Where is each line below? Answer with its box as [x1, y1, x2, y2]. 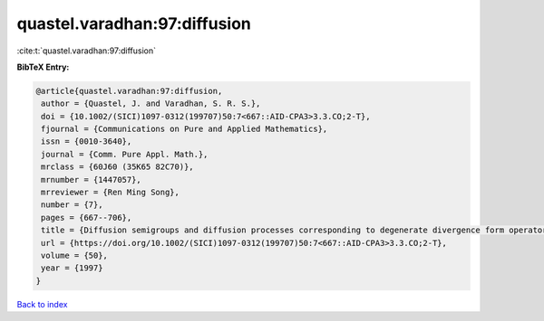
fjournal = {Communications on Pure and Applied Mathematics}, [41, 124, 328, 135]
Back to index [16, 298, 68, 309]
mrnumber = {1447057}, [41, 175, 142, 184]
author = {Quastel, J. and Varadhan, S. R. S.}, [41, 99, 261, 109]
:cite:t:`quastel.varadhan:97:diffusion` [16, 45, 157, 56]
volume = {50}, [41, 250, 109, 260]
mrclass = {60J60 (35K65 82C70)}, [41, 162, 194, 172]
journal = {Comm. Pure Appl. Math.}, [41, 149, 209, 159]
